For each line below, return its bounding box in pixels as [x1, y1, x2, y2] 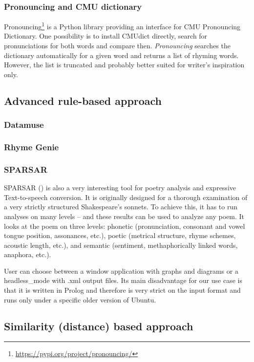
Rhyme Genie [4, 141, 59, 153]
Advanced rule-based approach [4, 93, 162, 108]
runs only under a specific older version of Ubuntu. [4, 294, 156, 304]
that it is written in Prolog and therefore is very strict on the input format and [4, 285, 241, 295]
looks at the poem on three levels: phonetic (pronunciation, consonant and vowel [4, 221, 245, 231]
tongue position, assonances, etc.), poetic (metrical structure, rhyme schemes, [4, 230, 236, 241]
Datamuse [4, 119, 44, 131]
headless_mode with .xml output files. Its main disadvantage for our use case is [4, 275, 242, 285]
